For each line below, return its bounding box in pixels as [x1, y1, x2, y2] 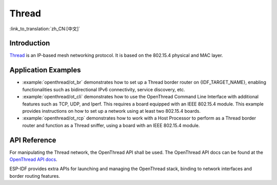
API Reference [9, 136, 56, 145]
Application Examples [9, 66, 82, 74]
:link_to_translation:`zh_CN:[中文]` [9, 26, 81, 32]
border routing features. [9, 173, 60, 179]
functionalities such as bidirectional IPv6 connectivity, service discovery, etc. [22, 86, 186, 92]
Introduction [9, 39, 50, 48]
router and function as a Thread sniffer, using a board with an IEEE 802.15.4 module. [22, 122, 200, 128]
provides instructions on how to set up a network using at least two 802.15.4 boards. [22, 108, 201, 114]
